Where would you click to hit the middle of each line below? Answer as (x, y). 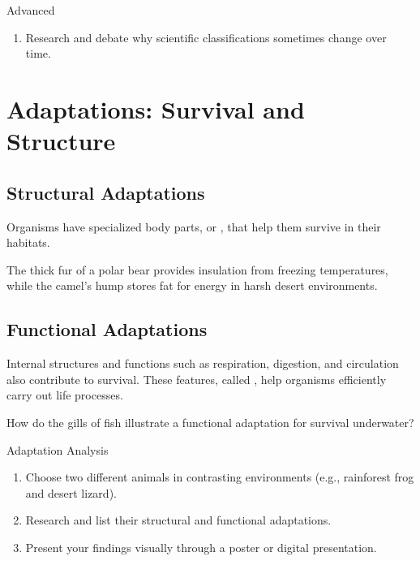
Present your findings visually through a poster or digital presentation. (201, 547)
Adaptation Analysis (58, 449)
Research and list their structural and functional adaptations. (178, 520)
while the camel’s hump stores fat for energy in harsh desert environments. (192, 285)
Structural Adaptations (106, 192)
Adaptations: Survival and (156, 108)
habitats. (28, 242)
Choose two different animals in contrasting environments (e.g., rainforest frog (220, 477)
